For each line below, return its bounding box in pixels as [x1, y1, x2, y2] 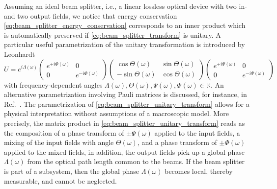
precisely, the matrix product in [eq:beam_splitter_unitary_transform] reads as [4, 118, 245, 128]
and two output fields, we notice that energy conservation [4, 10, 177, 21]
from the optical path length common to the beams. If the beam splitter [27, 156, 245, 166]
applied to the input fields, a [154, 127, 240, 138]
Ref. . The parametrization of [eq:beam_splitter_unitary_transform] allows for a [4, 98, 249, 109]
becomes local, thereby [165, 165, 233, 176]
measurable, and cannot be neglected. [4, 175, 117, 186]
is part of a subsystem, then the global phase [4, 165, 139, 176]
